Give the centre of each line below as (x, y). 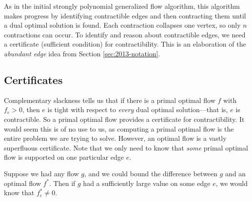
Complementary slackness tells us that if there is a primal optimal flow (110, 100)
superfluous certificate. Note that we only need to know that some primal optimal (126, 147)
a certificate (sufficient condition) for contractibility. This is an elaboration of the (125, 44)
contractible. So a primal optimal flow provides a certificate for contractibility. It (124, 119)
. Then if (62, 183)
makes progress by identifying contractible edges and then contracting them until (125, 15)
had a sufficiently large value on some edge (147, 183)
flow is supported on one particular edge (64, 157)
